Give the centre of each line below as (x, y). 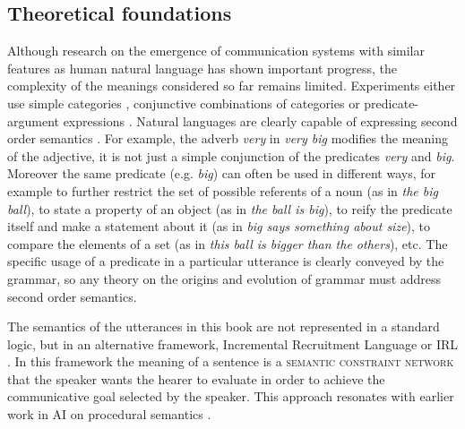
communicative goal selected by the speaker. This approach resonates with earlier (231, 396)
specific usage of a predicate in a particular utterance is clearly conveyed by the (226, 261)
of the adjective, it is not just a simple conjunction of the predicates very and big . (231, 155)
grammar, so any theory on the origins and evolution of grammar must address (224, 278)
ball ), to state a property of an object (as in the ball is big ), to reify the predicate (230, 208)
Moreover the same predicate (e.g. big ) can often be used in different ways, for (222, 173)
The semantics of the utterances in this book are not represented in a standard (224, 326)
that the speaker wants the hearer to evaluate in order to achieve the (196, 378)
